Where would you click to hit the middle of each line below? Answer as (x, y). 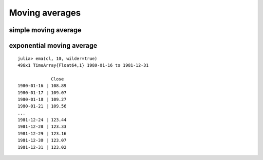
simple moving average (45, 30)
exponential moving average (53, 46)
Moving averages (45, 13)
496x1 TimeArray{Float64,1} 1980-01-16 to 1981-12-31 (83, 65)
